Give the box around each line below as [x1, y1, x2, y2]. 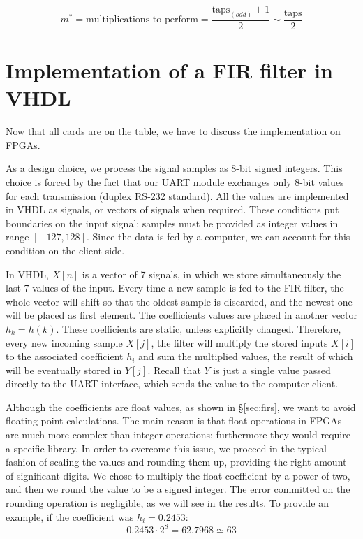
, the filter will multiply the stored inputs [151, 335, 328, 350]
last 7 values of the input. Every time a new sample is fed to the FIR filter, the [6, 280, 344, 295]
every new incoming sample [6, 335, 123, 350]
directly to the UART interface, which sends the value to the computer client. [6, 376, 339, 391]
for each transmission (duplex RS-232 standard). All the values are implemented [6, 188, 349, 203]
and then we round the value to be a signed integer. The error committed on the [6, 482, 350, 496]
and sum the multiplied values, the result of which [138, 349, 353, 364]
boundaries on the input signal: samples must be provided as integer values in [6, 215, 339, 230]
